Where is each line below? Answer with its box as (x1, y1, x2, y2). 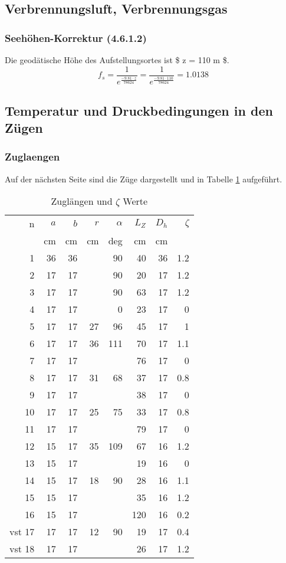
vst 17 (9, 525, 35, 539)
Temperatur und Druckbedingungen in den (5, 101, 273, 119)
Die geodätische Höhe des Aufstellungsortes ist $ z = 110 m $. (5, 54, 229, 66)
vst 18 (9, 542, 35, 556)
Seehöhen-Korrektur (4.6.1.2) (5, 30, 147, 45)
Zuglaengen (5, 149, 60, 164)
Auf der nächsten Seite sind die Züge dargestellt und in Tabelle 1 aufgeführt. (5, 172, 282, 185)
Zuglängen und (51, 194, 113, 208)
